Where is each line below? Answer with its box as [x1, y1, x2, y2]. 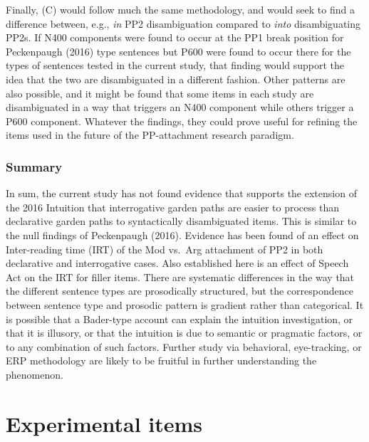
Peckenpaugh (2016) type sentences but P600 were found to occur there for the [6, 43, 351, 58]
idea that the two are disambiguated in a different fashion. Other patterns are [6, 71, 345, 86]
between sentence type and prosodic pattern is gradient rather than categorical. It [6, 297, 364, 312]
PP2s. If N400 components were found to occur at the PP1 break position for [6, 30, 344, 45]
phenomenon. [6, 367, 63, 382]
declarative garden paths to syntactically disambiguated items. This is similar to [6, 214, 357, 228]
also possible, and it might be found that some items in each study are [6, 85, 314, 100]
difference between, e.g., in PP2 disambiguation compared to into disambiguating [6, 16, 361, 31]
